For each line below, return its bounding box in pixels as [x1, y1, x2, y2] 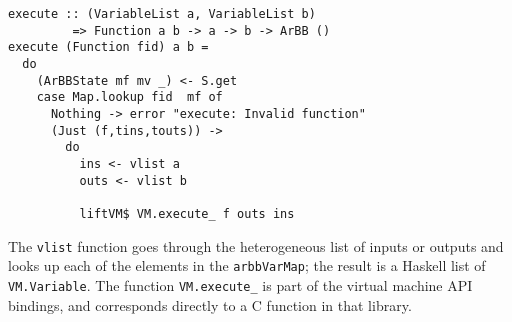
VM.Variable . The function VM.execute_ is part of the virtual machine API [8, 274, 473, 295]
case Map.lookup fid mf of [36, 90, 223, 105]
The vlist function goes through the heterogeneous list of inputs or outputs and [8, 235, 504, 256]
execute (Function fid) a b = [8, 40, 209, 55]
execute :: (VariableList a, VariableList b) [8, 7, 316, 21]
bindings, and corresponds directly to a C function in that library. [8, 294, 412, 315]
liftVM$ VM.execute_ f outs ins [79, 206, 295, 221]
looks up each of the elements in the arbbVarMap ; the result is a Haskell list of [8, 255, 486, 276]
